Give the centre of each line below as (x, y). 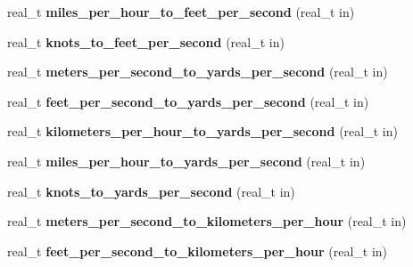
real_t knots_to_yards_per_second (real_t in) (151, 191)
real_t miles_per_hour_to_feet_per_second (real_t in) (181, 12)
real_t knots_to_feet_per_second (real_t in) (146, 41)
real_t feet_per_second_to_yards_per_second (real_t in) (188, 101)
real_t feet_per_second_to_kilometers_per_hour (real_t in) (198, 251)
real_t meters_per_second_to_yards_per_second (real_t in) (198, 72)
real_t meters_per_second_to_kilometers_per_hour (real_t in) (207, 221)
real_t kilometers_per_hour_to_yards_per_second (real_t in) (202, 131)
